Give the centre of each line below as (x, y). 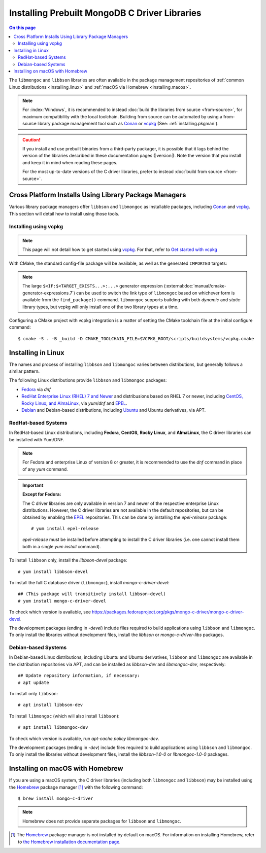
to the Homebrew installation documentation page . (69, 842)
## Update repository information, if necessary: (79, 676)
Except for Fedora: (42, 494)
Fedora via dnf (36, 389)
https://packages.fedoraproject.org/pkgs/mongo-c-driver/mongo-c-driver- (168, 612)
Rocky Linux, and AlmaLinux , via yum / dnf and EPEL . (74, 403)
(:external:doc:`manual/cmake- (195, 286)
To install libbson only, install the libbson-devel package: (68, 560)
